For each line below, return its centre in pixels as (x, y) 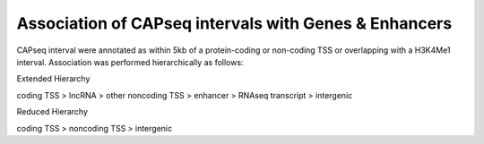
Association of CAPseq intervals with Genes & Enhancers (234, 23)
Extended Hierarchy (53, 79)
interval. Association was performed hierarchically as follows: (130, 62)
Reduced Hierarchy (52, 112)
